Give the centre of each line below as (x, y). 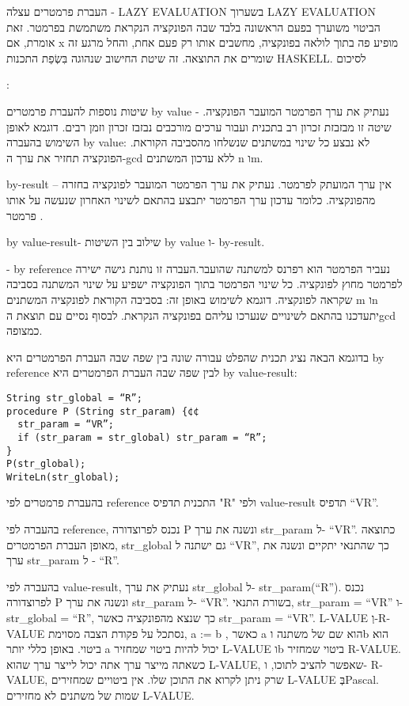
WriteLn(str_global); (63, 477)
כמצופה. (25, 330)
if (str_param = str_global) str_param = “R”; (142, 437)
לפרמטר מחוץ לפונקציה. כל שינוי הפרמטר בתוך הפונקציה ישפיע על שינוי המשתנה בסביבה (204, 284)
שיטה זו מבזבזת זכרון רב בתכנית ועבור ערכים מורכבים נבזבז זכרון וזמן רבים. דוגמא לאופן (199, 126)
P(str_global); (46, 464)
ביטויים (112, 679)
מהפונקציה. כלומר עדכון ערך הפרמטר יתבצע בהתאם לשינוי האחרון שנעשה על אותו (191, 199)
